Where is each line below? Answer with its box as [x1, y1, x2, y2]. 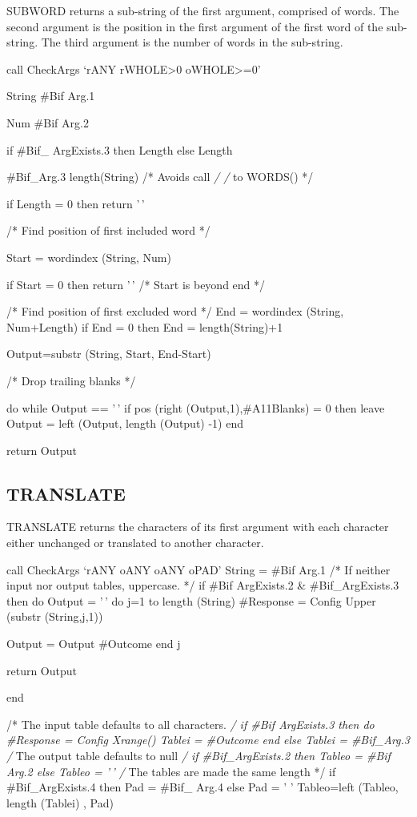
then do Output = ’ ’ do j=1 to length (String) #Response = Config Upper [6, 592, 376, 609]
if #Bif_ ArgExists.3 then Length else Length [6, 141, 233, 158]
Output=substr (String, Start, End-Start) [6, 345, 211, 362]
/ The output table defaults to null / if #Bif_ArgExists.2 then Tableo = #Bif [6, 747, 391, 764]
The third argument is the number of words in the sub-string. [41, 34, 343, 50]
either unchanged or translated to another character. [6, 534, 264, 551]
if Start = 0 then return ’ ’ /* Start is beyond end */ [6, 276, 266, 292]
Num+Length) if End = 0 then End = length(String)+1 [6, 318, 283, 335]
